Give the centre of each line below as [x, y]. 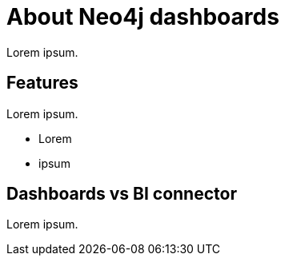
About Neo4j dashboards [143, 17]
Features [42, 83]
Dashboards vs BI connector [122, 194]
